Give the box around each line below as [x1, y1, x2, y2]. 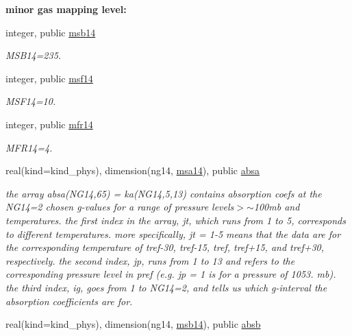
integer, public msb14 [5, 25, 96, 39]
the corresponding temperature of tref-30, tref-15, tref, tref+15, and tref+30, [5, 240, 325, 254]
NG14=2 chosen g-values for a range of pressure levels [5, 200, 234, 214]
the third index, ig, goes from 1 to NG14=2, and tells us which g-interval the [5, 280, 327, 294]
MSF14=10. [5, 94, 56, 108]
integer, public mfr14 [5, 117, 93, 131]
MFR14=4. [5, 140, 53, 154]
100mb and [253, 200, 300, 214]
